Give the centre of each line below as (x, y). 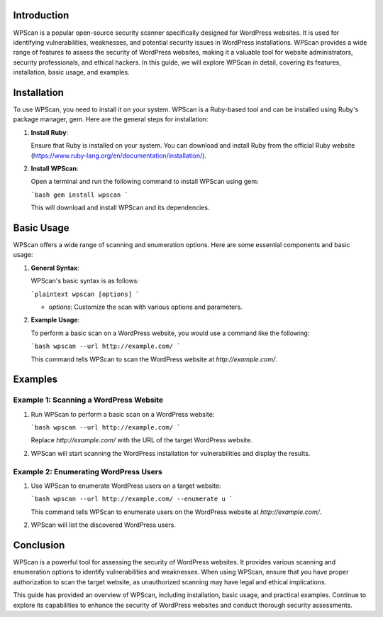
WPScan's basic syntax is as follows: (85, 281)
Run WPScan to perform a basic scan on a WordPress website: (123, 414)
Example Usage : (55, 320)
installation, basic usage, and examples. (72, 72)
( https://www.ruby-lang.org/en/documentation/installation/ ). (119, 155)
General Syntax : (55, 268)
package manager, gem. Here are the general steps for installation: (111, 119)
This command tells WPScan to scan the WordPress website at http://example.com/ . (154, 359)
